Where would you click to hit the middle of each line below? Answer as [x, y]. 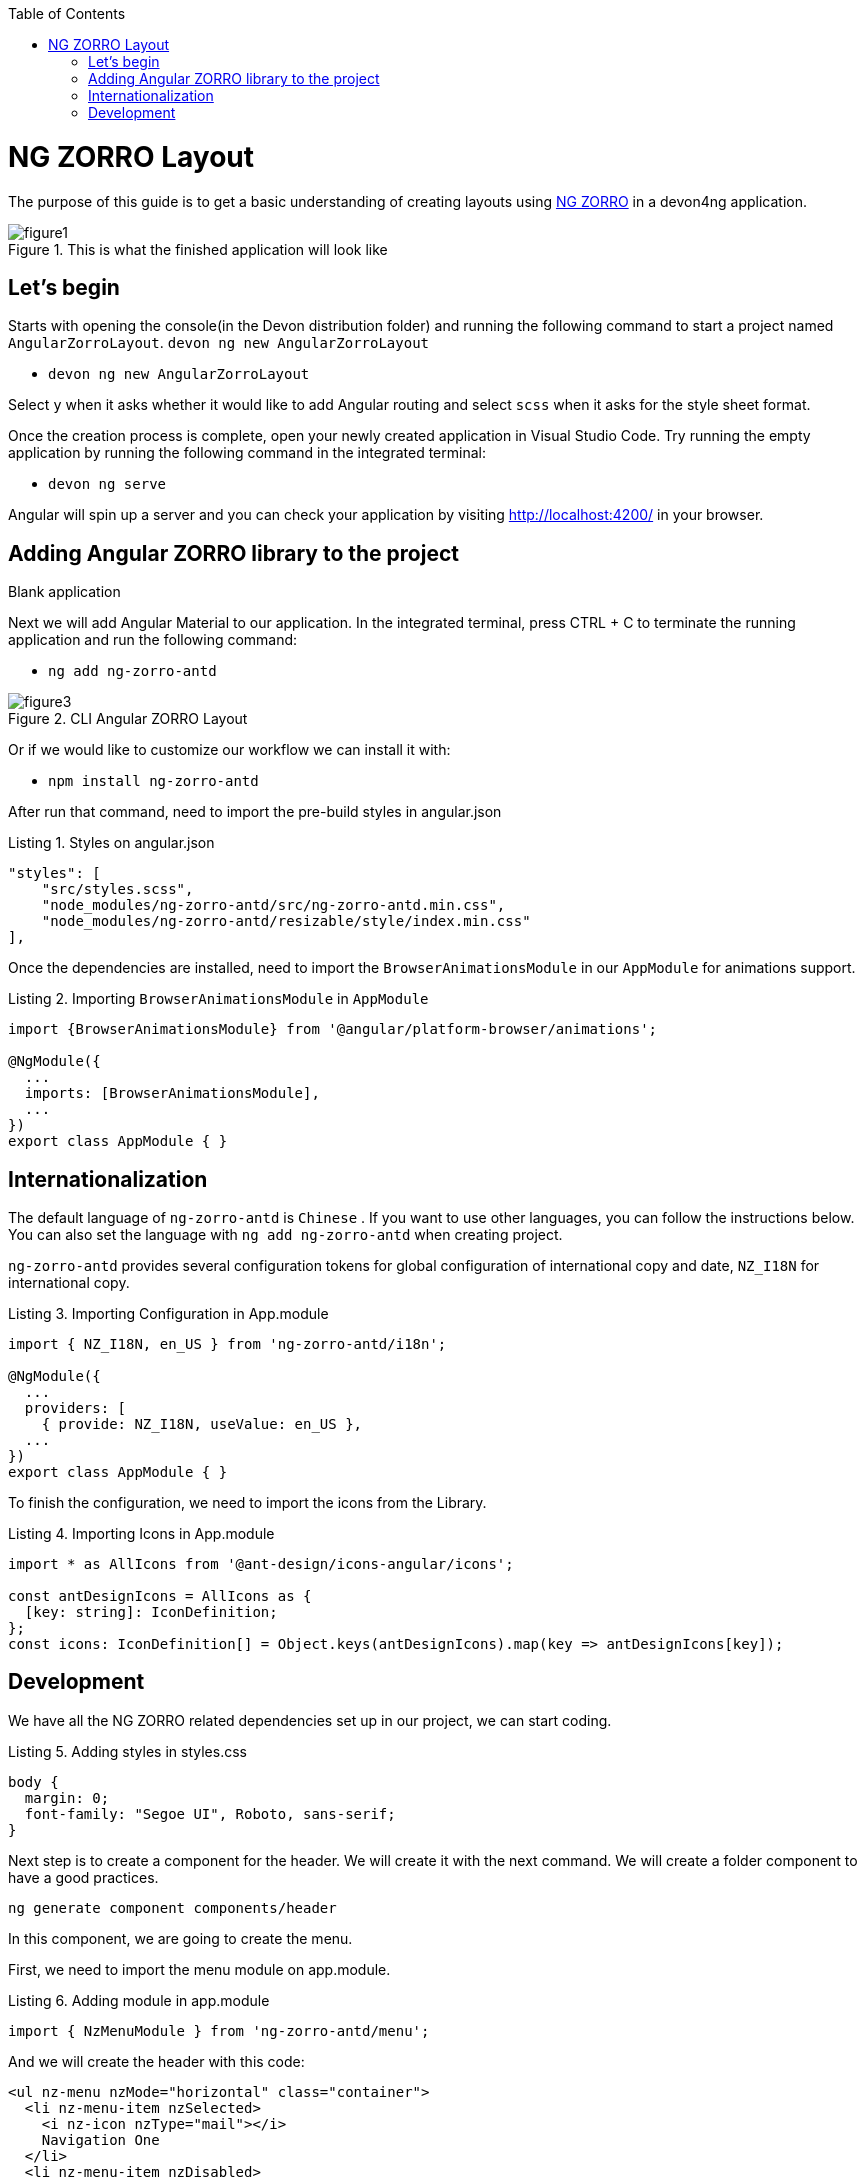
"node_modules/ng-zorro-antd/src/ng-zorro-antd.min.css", [273, 905]
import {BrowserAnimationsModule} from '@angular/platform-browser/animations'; [333, 1029]
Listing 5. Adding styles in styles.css [127, 1751]
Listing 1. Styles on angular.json [111, 843]
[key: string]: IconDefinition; [151, 1612]
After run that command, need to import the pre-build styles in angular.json [255, 812]
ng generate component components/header [172, 1907]
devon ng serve [107, 484]
